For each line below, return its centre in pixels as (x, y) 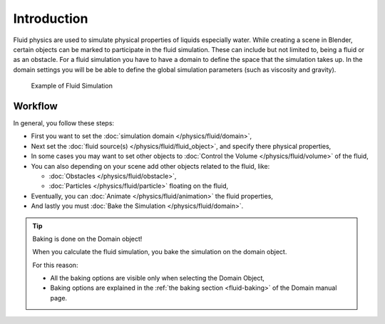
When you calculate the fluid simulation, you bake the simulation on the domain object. (160, 252)
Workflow (36, 106)
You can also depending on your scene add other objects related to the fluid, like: (150, 166)
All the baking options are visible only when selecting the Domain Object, (158, 278)
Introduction (51, 19)
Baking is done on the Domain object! (87, 239)
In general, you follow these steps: (63, 123)
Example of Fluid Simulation (72, 86)
